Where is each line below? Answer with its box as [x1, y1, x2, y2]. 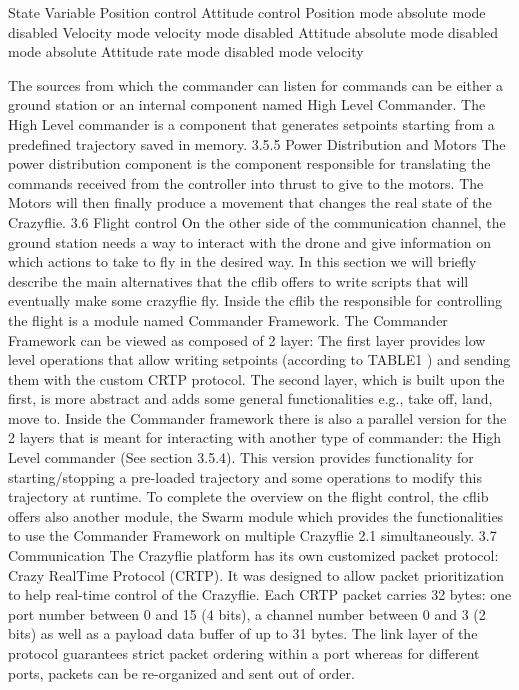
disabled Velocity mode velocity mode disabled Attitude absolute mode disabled [8, 21, 498, 42]
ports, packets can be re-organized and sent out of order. [8, 662, 355, 683]
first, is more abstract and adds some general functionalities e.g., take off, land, [8, 388, 493, 409]
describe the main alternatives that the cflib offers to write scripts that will [8, 270, 469, 291]
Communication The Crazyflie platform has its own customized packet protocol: [8, 545, 499, 566]
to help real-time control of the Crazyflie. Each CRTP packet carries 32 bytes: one [8, 584, 512, 605]
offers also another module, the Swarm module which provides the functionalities [8, 505, 504, 526]
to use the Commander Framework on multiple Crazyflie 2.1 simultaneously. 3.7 [8, 525, 497, 546]
